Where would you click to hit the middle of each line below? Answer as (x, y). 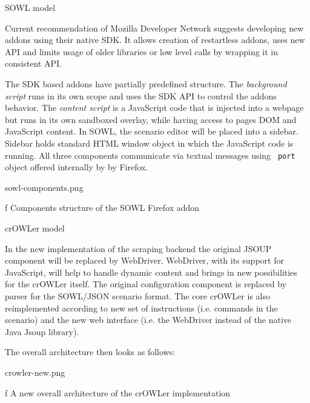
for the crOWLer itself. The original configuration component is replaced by (146, 284)
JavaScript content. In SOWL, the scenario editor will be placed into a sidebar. (152, 131)
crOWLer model (35, 228)
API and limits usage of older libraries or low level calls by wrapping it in (142, 51)
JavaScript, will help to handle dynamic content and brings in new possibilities (151, 272)
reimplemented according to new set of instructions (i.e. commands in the (141, 308)
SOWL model (30, 7)
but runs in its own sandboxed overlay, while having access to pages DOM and (151, 119)
